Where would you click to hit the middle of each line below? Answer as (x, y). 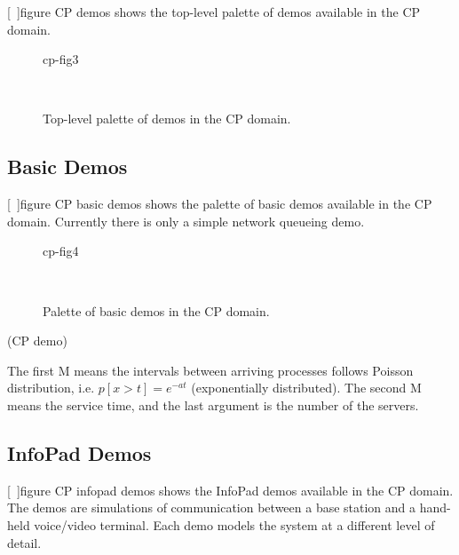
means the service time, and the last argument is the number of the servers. (213, 404)
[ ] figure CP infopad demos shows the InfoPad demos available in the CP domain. (230, 490)
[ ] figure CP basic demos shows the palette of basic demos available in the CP (220, 204)
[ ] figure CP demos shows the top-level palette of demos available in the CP (214, 12)
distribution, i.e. (51, 388)
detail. (24, 542)
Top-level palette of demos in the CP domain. (167, 119)
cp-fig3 (61, 59)
